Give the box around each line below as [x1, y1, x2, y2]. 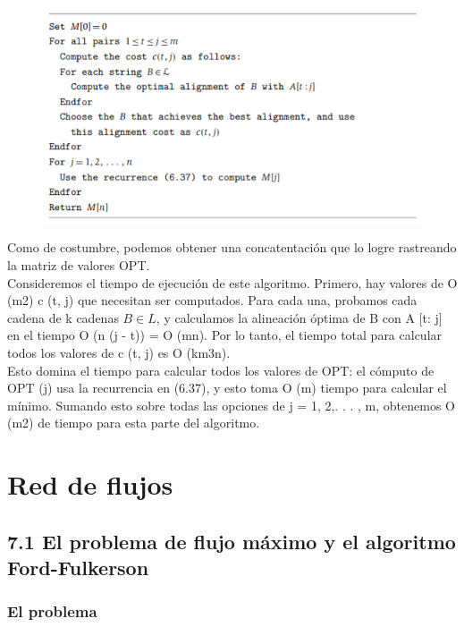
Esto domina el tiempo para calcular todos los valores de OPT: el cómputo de [7, 360, 434, 379]
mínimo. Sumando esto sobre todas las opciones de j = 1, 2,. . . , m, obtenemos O [7, 395, 455, 414]
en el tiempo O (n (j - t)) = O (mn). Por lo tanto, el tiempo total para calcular [7, 326, 443, 344]
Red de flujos [7, 466, 173, 503]
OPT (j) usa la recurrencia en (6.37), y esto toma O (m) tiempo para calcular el [7, 378, 447, 397]
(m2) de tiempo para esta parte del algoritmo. [7, 413, 260, 432]
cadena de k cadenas [7, 308, 119, 326]
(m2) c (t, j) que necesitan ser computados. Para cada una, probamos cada [7, 291, 418, 309]
